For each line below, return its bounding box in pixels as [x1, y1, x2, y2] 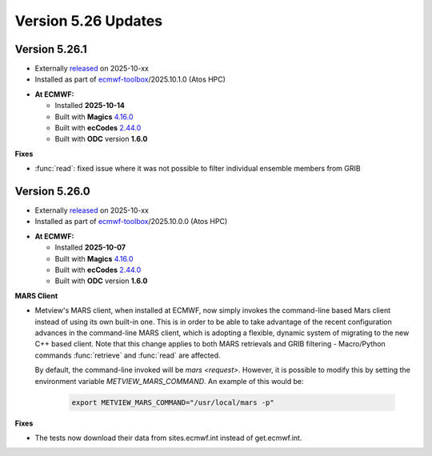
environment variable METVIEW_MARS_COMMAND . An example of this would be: [34, 376, 304, 386]
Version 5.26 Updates [14, 12, 163, 30]
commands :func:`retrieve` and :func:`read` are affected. [34, 350, 221, 360]
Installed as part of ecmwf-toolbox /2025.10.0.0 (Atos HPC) [34, 217, 228, 226]
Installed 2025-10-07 [54, 242, 126, 252]
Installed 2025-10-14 [54, 101, 126, 110]
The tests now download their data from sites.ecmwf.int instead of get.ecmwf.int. [34, 433, 302, 442]
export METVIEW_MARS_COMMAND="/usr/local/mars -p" [71, 398, 275, 407]
